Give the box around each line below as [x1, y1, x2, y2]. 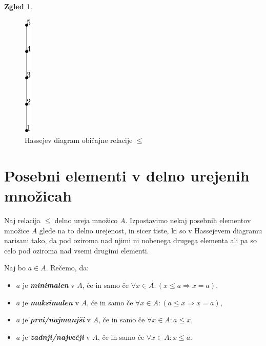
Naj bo [4, 262, 26, 273]
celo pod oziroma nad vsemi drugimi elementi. [4, 245, 149, 256]
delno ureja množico [54, 215, 118, 226]
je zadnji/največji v [22, 331, 90, 342]
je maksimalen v [22, 297, 79, 307]
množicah [4, 185, 72, 206]
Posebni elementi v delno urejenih [4, 165, 250, 186]
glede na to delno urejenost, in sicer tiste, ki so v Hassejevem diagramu [39, 225, 262, 235]
